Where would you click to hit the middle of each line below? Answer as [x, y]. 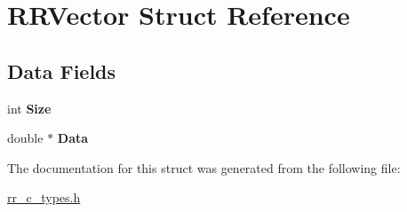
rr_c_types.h [44, 197]
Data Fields [62, 71]
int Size [29, 108]
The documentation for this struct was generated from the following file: [204, 167]
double [25, 138]
